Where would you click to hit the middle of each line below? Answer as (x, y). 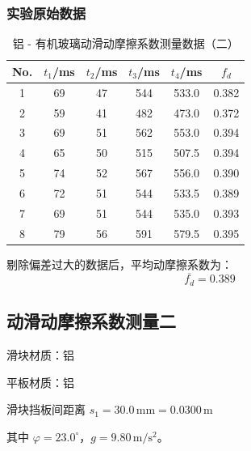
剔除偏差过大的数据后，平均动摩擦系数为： (119, 264)
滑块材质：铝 (40, 355)
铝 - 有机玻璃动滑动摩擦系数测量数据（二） (125, 43)
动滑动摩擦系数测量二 (91, 321)
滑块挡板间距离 (46, 409)
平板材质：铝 (40, 382)
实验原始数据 (46, 13)
